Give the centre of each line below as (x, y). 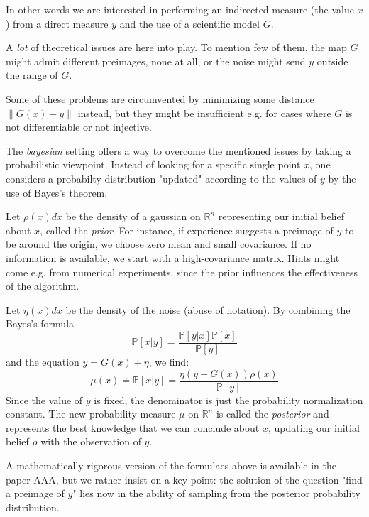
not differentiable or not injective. (79, 127)
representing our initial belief (281, 216)
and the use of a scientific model (189, 23)
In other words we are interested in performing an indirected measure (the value (180, 9)
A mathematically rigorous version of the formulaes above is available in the (171, 465)
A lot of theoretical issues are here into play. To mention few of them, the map (176, 47)
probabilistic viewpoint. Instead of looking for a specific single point (153, 164)
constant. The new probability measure (91, 414)
